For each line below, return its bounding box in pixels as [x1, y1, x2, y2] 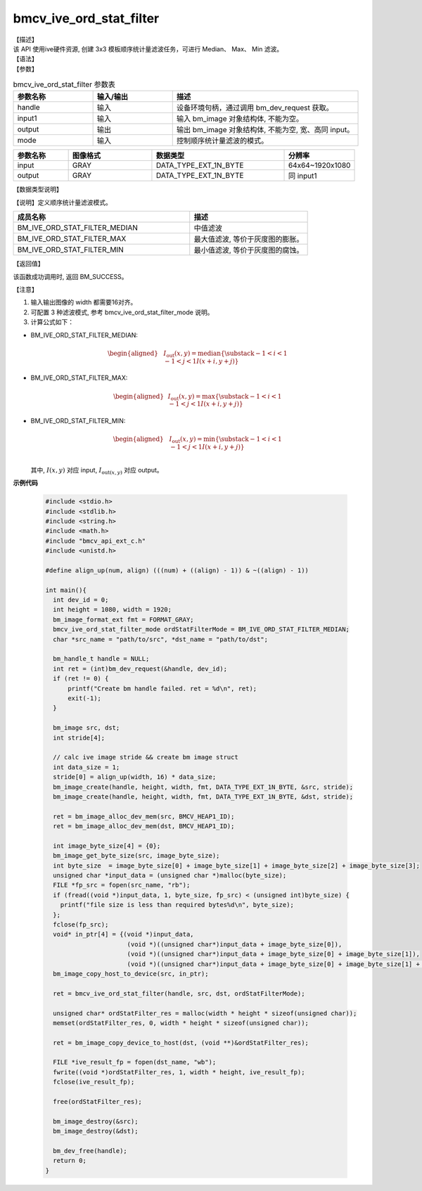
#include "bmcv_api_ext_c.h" [45, 536, 146, 545]
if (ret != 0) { [53, 675, 109, 683]
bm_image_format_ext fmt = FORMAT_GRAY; [53, 615, 194, 624]
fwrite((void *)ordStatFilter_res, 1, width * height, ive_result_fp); [53, 1068, 305, 1076]
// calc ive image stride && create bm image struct [53, 753, 238, 761]
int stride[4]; [53, 733, 105, 742]
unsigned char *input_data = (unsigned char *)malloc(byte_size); [53, 872, 287, 880]
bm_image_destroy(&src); [53, 1117, 139, 1125]
